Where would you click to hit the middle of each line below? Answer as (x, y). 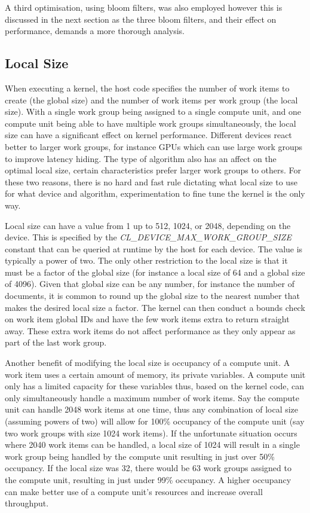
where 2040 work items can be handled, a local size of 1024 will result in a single (152, 445)
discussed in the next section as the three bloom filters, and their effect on (141, 19)
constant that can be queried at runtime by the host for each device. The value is (154, 248)
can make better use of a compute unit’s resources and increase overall (134, 491)
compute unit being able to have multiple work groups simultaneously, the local (151, 123)
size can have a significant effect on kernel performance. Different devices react (148, 135)
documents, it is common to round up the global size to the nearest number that (152, 296)
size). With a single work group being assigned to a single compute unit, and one (153, 112)
